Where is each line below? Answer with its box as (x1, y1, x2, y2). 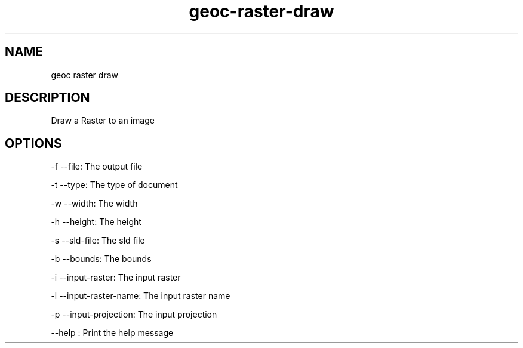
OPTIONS (5, 135, 62, 151)
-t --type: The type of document (51, 180, 178, 190)
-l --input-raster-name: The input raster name (51, 291, 230, 301)
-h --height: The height (51, 217, 141, 227)
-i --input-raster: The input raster (51, 272, 181, 283)
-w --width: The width (51, 198, 138, 209)
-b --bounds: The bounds (51, 254, 152, 264)
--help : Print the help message (51, 328, 174, 338)
